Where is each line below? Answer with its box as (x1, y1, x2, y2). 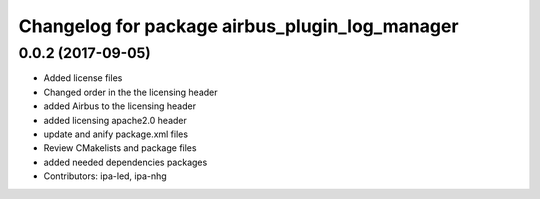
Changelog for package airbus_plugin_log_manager (18, 15, 459, 37)
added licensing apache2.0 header (43, 114, 187, 126)
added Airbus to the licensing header (43, 100, 197, 112)
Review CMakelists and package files (43, 142, 197, 154)
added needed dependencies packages (43, 156, 208, 168)
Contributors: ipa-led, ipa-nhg (43, 170, 167, 182)
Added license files (43, 72, 123, 84)
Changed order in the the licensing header (43, 86, 219, 98)
